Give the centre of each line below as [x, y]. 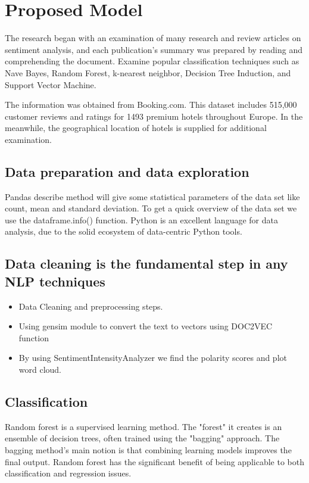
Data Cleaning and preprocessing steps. [91, 306]
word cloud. [40, 370]
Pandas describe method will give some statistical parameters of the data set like [152, 196]
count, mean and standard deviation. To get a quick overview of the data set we [151, 208]
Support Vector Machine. [51, 84]
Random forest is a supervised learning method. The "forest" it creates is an [143, 426]
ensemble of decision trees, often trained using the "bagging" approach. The [142, 438]
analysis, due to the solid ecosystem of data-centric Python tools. [124, 231]
